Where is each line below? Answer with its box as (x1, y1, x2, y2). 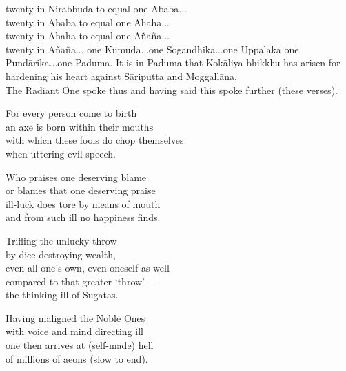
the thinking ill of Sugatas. (6, 287, 119, 302)
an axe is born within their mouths (6, 119, 154, 133)
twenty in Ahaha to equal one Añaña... (6, 28, 170, 43)
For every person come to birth (6, 106, 137, 120)
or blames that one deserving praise (6, 183, 156, 198)
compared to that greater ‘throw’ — (6, 274, 158, 288)
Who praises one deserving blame (6, 169, 147, 184)
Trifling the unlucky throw (6, 233, 117, 247)
